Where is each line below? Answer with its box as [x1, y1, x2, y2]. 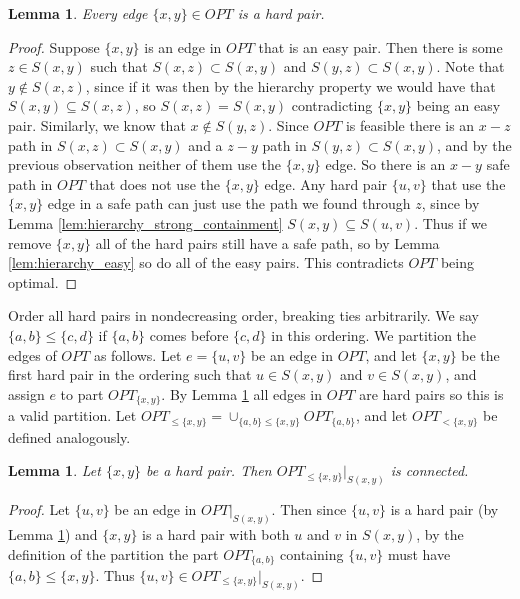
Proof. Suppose [8, 36, 100, 57]
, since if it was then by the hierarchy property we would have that [85, 75, 496, 96]
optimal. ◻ [8, 271, 78, 292]
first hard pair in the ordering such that [8, 364, 252, 385]
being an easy [416, 95, 501, 116]
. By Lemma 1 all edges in [161, 383, 323, 404]
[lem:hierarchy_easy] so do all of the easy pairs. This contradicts [8, 252, 404, 273]
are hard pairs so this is [359, 383, 504, 404]
